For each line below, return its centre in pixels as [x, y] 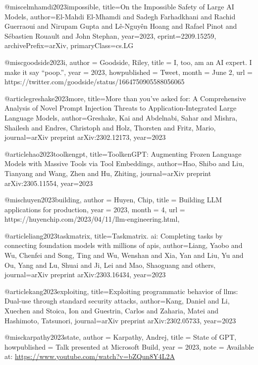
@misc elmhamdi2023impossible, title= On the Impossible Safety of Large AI [119, 6]
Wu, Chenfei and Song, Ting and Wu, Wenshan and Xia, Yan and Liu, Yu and [124, 255]
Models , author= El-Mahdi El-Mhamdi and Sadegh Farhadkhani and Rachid [120, 16]
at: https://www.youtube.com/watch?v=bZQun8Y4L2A [90, 356]
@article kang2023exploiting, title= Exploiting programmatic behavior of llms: [121, 291]
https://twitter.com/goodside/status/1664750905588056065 [95, 82]
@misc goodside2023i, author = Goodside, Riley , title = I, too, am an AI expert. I [128, 62]
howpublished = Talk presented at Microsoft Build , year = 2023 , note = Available [129, 346]
